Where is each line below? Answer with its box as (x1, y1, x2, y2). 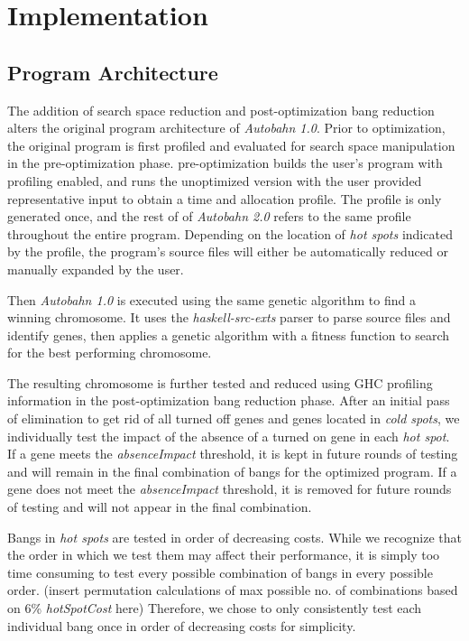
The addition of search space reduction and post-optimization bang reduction (7, 100, 435, 119)
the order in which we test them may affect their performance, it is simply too (7, 545, 440, 564)
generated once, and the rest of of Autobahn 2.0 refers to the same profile (7, 207, 411, 226)
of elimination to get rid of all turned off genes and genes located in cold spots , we (7, 409, 460, 428)
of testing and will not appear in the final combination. (7, 497, 312, 516)
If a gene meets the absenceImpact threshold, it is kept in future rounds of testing (7, 444, 458, 463)
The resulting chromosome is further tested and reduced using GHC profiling (7, 373, 433, 392)
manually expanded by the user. (7, 259, 184, 278)
